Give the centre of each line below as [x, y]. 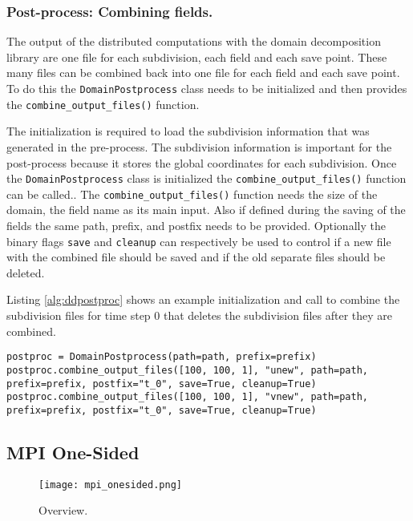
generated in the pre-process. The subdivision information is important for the [199, 146]
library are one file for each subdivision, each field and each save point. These [197, 57]
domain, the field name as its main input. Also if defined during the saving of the [206, 210]
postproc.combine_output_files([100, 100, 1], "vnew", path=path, [188, 397]
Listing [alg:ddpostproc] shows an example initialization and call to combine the [203, 299]
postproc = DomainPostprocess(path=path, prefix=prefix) [162, 357]
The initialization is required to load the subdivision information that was [188, 131]
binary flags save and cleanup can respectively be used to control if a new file [199, 241]
